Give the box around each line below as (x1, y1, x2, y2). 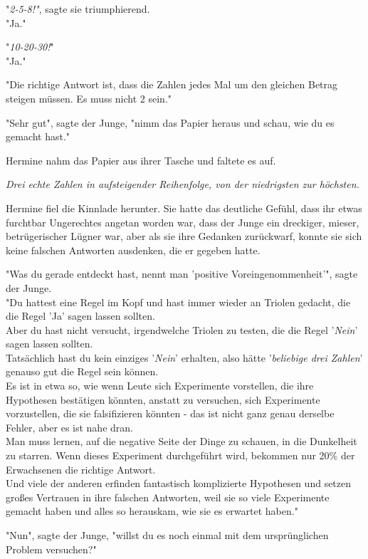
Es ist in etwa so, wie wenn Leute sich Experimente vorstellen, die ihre (6, 378, 314, 393)
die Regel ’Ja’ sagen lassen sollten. (6, 308, 155, 323)
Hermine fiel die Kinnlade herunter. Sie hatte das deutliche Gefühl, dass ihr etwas (6, 200, 362, 215)
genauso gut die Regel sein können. (6, 364, 159, 379)
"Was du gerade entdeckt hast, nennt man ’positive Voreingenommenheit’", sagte (6, 266, 358, 281)
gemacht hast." (6, 129, 70, 144)
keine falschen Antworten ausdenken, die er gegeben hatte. (6, 242, 261, 257)
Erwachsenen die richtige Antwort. (6, 461, 156, 476)
